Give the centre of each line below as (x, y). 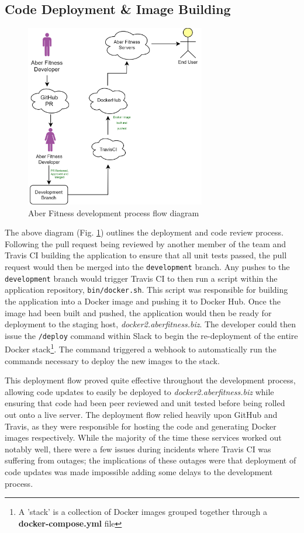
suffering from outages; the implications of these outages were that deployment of (151, 460)
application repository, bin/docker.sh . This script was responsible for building (146, 290)
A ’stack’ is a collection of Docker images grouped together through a (143, 512)
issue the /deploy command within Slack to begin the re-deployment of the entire (151, 335)
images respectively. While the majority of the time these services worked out (143, 437)
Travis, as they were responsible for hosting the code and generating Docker (141, 426)
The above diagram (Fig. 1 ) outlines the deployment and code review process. (144, 232)
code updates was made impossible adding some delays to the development (139, 471)
